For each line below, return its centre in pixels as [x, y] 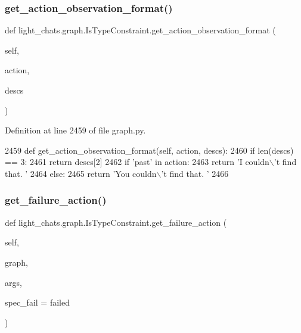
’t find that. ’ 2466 [195, 173]
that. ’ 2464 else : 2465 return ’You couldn [81, 173]
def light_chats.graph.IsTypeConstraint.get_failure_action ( [116, 222]
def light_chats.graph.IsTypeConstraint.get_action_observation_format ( [140, 30]
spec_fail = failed [37, 302]
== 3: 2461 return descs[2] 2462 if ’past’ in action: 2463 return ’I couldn [137, 162]
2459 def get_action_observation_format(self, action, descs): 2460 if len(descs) [149, 150]
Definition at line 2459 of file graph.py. [75, 130]
